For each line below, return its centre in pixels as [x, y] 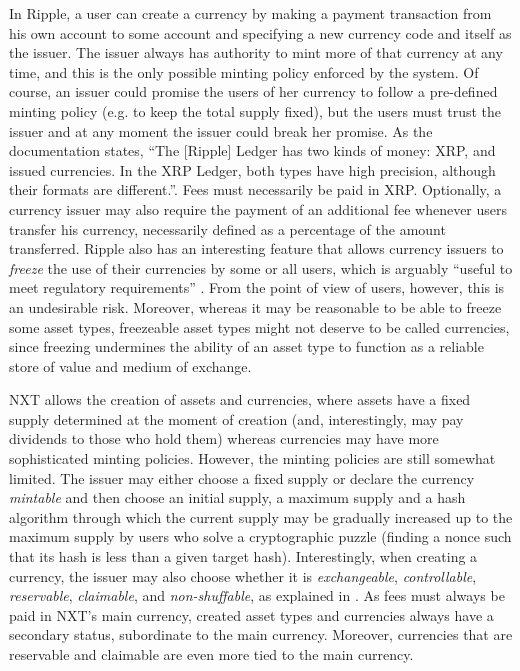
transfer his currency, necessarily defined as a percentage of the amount [227, 228]
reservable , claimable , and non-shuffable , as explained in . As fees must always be [257, 595]
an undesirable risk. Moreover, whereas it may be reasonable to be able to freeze [255, 306]
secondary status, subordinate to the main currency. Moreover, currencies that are [261, 634]
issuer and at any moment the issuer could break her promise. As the [221, 130]
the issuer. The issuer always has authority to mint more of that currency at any [256, 52]
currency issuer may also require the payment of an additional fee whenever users [258, 208]
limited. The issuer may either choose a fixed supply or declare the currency [242, 477]
